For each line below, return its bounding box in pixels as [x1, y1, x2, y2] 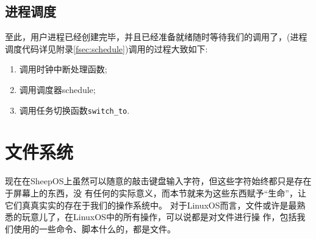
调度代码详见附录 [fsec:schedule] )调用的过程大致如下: [5, 42, 208, 55]
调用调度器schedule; [19, 83, 96, 95]
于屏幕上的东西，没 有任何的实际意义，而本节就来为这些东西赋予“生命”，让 [5, 186, 306, 199]
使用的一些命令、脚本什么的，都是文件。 [13, 222, 176, 235]
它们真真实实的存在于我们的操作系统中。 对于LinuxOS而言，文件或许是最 [5, 198, 297, 211]
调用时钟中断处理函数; [19, 63, 107, 75]
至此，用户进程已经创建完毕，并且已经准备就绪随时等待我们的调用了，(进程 [5, 30, 307, 43]
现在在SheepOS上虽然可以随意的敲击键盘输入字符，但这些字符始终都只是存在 [5, 175, 312, 187]
